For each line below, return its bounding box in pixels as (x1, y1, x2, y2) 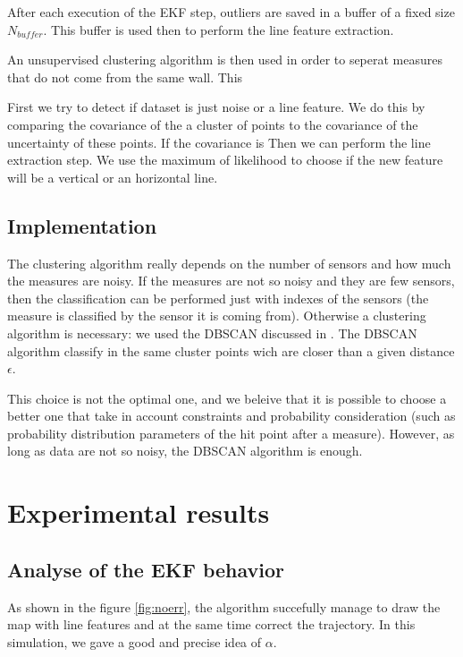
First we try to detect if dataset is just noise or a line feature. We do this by (7, 98, 425, 116)
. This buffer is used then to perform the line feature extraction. (43, 20, 394, 38)
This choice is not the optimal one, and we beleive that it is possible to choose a (7, 388, 447, 407)
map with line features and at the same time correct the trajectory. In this (7, 615, 416, 634)
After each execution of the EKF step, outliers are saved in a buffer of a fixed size (7, 3, 455, 21)
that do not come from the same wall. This (7, 67, 243, 86)
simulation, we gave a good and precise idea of (7, 632, 262, 651)
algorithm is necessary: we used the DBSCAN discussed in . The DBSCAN (7, 323, 417, 342)
